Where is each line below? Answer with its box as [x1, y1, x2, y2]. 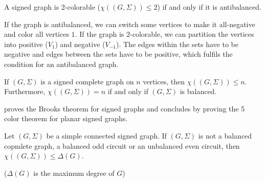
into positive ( [4, 38, 48, 49]
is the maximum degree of [33, 167, 115, 178]
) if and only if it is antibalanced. [157, 2, 261, 12]
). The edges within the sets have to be [116, 38, 238, 49]
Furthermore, [4, 86, 46, 97]
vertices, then [143, 76, 185, 86]
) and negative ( [55, 38, 105, 49]
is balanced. [180, 86, 217, 97]
